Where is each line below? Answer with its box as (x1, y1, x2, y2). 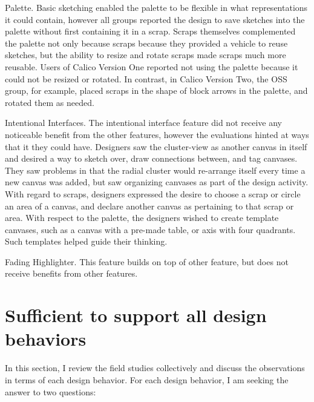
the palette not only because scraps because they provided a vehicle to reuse (5, 36, 288, 49)
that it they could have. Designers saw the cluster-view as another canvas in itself (5, 140, 307, 153)
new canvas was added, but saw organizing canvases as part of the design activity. (5, 176, 309, 188)
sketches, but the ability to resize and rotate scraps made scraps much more (5, 48, 286, 61)
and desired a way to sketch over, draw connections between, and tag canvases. (5, 152, 298, 165)
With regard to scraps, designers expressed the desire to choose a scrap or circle (5, 187, 301, 200)
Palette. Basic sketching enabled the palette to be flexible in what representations (5, 1, 308, 13)
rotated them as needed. (5, 96, 94, 108)
